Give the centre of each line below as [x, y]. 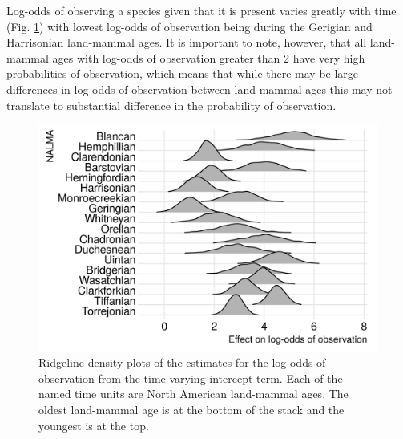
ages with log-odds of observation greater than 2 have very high [209, 57]
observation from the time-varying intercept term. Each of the [191, 378]
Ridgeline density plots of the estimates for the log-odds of [182, 362]
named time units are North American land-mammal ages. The [193, 394]
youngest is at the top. [94, 425]
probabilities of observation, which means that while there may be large [183, 73]
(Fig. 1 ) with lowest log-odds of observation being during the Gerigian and [189, 26]
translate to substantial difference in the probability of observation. [171, 105]
